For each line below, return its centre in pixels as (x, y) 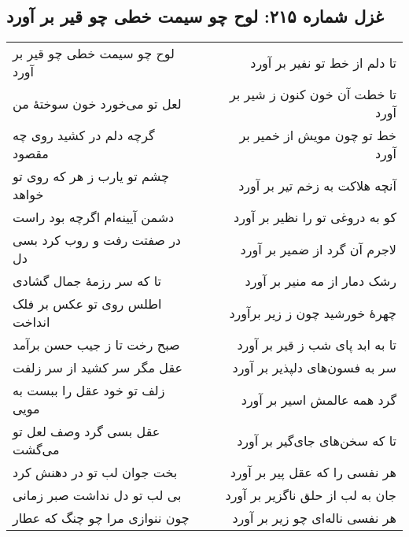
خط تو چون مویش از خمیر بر (318, 135)
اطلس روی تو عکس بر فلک (87, 304)
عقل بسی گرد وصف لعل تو (87, 431)
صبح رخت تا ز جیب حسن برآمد (96, 345)
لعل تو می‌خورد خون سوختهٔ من (97, 103)
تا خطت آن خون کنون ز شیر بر (313, 94)
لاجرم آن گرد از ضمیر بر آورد (318, 249)
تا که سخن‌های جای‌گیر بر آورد (317, 440)
